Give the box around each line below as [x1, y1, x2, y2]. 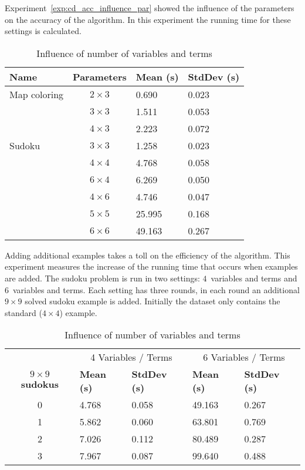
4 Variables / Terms [90, 350, 172, 364]
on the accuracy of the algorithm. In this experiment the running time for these [5, 13, 291, 25]
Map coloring [9, 87, 64, 101]
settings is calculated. [5, 25, 82, 37]
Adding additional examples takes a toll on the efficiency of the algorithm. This [5, 249, 290, 261]
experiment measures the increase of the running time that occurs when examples [5, 260, 298, 273]
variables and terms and [211, 271, 297, 284]
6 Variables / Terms [203, 350, 285, 364]
